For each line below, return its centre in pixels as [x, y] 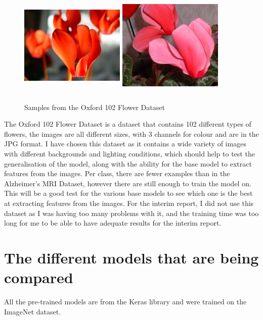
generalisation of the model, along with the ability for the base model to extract [128, 163]
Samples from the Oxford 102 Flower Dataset [95, 107]
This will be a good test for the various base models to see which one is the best [128, 193]
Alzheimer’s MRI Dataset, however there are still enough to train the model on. [128, 183]
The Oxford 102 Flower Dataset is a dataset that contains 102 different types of [128, 124]
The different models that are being [131, 257]
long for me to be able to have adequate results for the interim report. [113, 223]
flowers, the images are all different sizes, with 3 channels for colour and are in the [131, 134]
